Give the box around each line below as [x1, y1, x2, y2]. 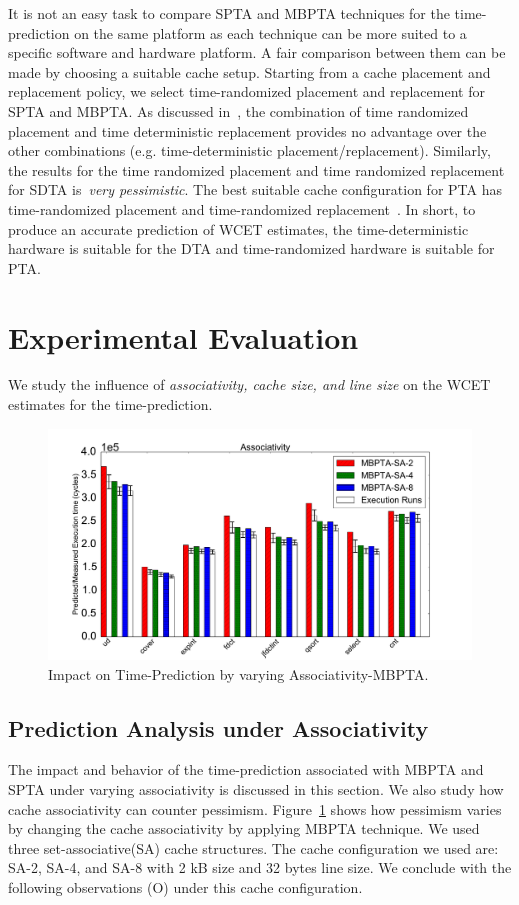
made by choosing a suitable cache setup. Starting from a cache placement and [8, 61, 491, 82]
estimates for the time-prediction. [8, 394, 213, 415]
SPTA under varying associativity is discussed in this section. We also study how [8, 779, 504, 800]
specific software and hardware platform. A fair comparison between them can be [8, 42, 506, 63]
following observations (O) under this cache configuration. [8, 877, 363, 898]
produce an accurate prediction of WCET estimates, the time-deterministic [8, 218, 469, 239]
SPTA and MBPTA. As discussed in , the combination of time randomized [8, 100, 469, 121]
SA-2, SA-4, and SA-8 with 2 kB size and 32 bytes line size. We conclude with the [8, 857, 512, 878]
